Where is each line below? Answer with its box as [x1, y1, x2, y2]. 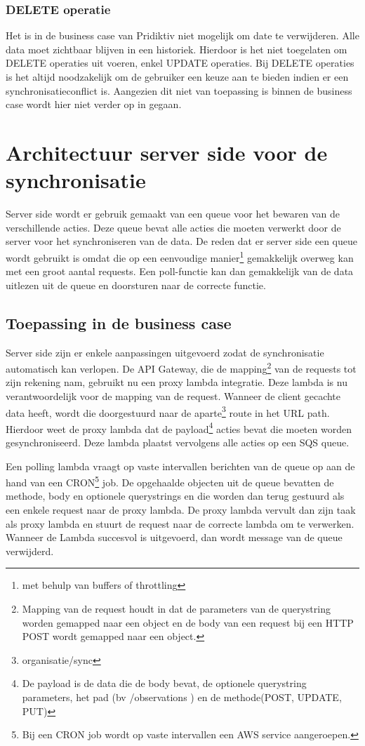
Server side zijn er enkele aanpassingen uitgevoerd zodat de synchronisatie [6, 345, 324, 359]
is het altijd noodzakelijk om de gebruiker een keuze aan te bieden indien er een [6, 69, 349, 84]
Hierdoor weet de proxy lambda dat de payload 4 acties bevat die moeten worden [6, 419, 352, 436]
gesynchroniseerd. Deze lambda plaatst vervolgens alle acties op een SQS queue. [6, 435, 350, 450]
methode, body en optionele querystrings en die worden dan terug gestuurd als [6, 488, 345, 503]
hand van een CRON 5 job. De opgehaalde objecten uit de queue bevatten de [6, 473, 334, 489]
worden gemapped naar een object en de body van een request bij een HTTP [22, 615, 354, 630]
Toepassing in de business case [6, 312, 232, 333]
